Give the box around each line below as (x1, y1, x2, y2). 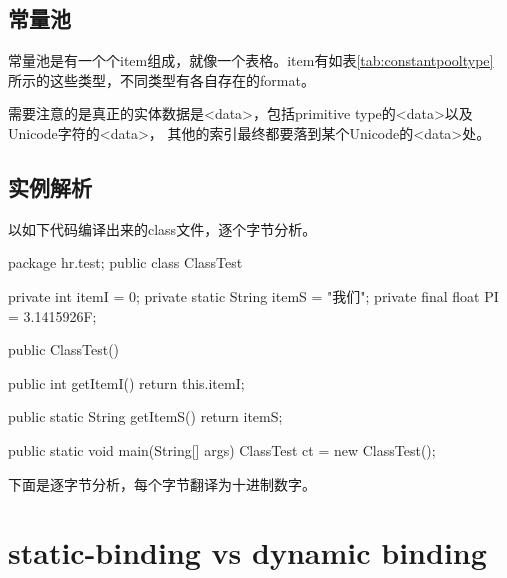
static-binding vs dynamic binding (8, 532, 487, 573)
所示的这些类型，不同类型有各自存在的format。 (8, 69, 315, 90)
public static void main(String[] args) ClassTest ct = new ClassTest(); (8, 439, 436, 460)
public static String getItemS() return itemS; (8, 406, 283, 427)
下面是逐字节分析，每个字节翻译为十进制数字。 (8, 473, 316, 494)
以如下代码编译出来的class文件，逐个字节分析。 (8, 218, 317, 239)
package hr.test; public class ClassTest (8, 252, 243, 273)
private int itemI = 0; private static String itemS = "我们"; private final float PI (8, 285, 499, 306)
